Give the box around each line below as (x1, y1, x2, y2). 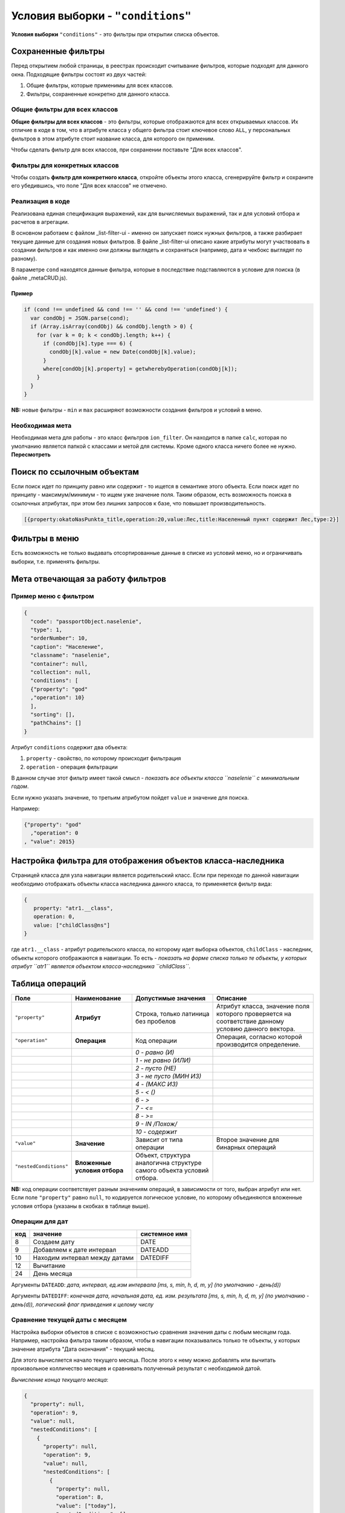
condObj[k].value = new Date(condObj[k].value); (49, 349, 196, 355)
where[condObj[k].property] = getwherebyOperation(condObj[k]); (43, 366, 238, 372)
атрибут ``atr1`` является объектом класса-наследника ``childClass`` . (11, 963, 190, 970)
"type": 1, (30, 626, 63, 634)
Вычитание (33, 1261, 66, 1270)
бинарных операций (216, 1143, 276, 1151)
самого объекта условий (135, 1166, 209, 1174)
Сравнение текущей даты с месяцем (11, 1316, 127, 1324)
